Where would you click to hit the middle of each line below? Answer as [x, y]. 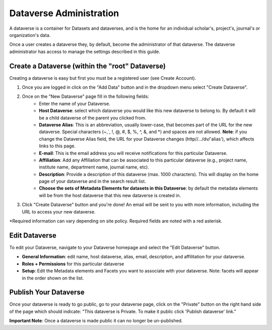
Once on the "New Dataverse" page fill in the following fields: [86, 96]
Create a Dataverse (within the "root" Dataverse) [88, 66]
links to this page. [57, 146]
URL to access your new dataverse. [59, 211]
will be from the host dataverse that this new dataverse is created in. [110, 195]
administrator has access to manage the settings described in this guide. [85, 51]
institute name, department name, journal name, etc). [94, 167]
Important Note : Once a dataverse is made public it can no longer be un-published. [96, 321]
